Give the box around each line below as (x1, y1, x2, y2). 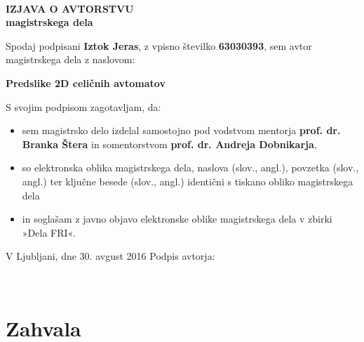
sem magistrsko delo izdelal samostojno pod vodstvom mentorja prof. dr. (22, 123, 341, 138)
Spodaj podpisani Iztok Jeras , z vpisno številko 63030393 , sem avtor (6, 38, 312, 53)
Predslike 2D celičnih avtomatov (6, 75, 166, 90)
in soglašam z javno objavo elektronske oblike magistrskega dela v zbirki (22, 211, 332, 226)
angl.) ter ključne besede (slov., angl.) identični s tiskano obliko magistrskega (22, 173, 353, 188)
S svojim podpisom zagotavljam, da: (6, 99, 161, 114)
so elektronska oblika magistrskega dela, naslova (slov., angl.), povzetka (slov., (22, 160, 359, 175)
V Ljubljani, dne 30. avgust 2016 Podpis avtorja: (6, 249, 215, 263)
